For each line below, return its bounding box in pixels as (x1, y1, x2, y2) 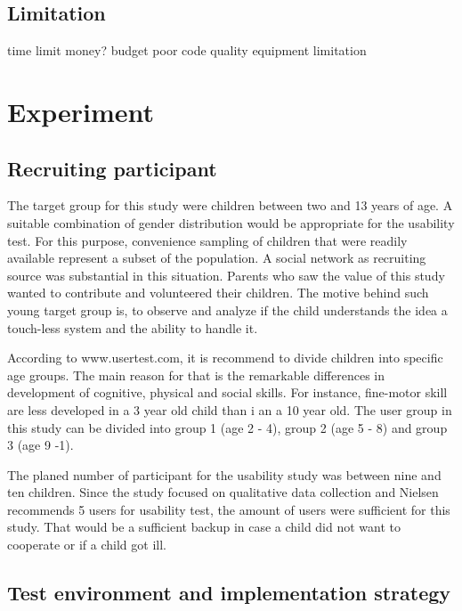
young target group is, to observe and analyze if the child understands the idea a (7, 300, 448, 319)
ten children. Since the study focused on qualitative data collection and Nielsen (7, 483, 439, 501)
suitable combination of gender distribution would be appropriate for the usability (7, 213, 455, 232)
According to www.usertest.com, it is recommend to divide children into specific (7, 348, 443, 367)
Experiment (7, 93, 155, 129)
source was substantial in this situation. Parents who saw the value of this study (7, 265, 445, 284)
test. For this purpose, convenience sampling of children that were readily (7, 231, 408, 249)
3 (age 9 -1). (7, 436, 74, 454)
